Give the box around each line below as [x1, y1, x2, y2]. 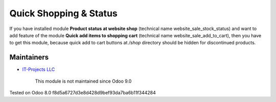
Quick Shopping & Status [9, 8, 118, 19]
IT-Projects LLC [22, 66, 55, 72]
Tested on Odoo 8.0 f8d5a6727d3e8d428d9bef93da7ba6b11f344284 [9, 90, 156, 96]
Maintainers [9, 53, 49, 62]
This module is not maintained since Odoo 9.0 [35, 78, 132, 84]
